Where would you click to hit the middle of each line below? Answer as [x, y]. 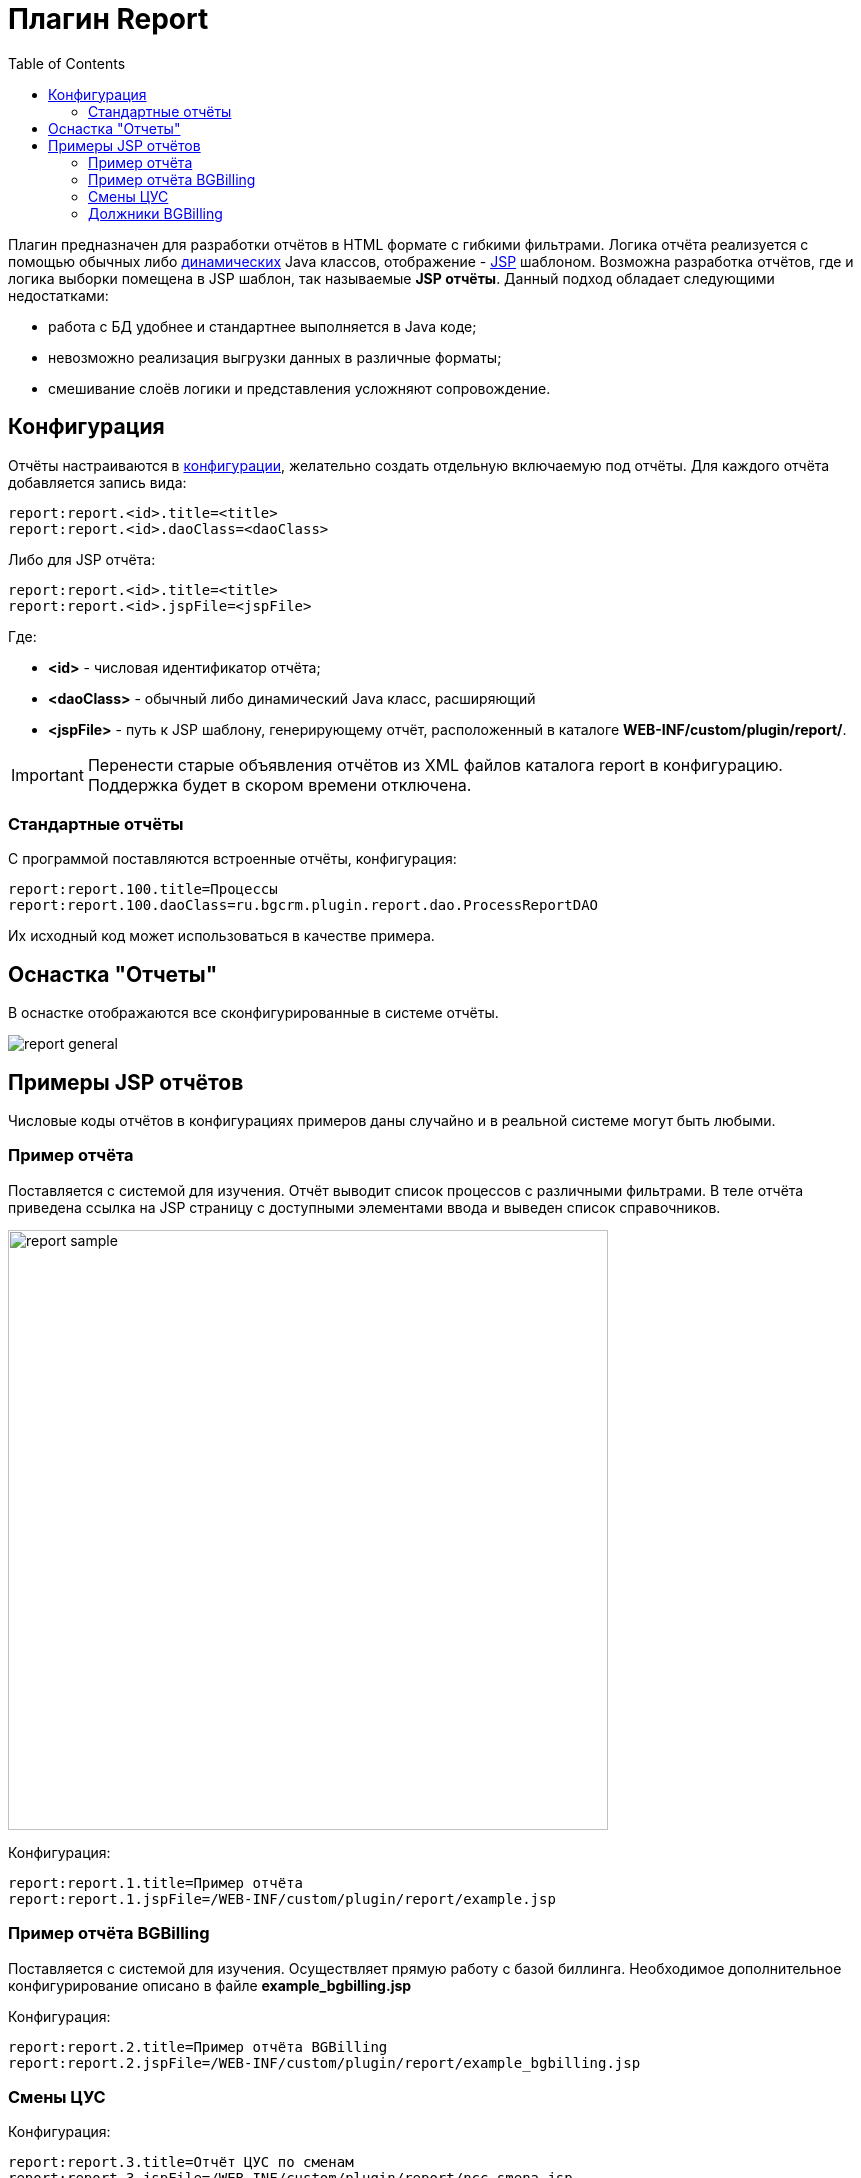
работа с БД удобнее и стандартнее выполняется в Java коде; [262, 326]
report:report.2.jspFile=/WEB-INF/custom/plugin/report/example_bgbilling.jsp [324, 2062]
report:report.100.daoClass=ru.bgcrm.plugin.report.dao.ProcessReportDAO [303, 905]
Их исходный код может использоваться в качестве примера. [221, 936]
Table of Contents [67, 63]
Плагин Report [108, 19]
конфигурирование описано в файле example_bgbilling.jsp [210, 1985]
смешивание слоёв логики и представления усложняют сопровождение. [299, 388]
